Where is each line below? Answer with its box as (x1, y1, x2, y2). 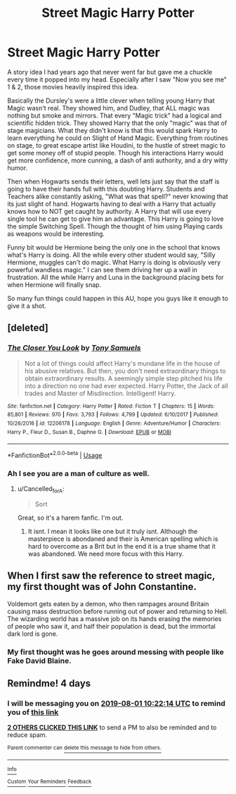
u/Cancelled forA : (17, 485, 65, 494)
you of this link (7, 707, 59, 717)
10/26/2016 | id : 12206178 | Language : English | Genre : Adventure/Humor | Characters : (7, 420, 221, 427)
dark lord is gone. (7, 629, 58, 638)
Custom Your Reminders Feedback (7, 779, 92, 786)
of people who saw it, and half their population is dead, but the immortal (7, 622, 216, 630)
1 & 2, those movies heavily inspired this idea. (7, 82, 139, 91)
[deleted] (7, 322, 49, 334)
